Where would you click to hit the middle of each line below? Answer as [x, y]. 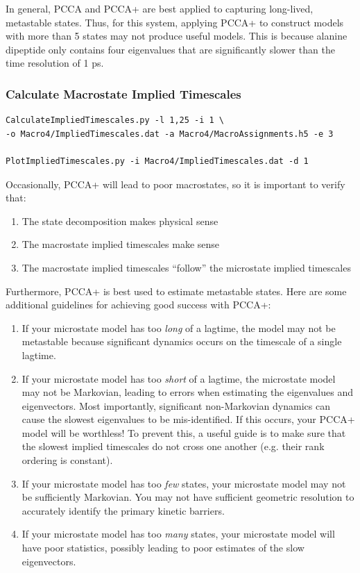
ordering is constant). [67, 460]
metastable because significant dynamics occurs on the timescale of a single [182, 341]
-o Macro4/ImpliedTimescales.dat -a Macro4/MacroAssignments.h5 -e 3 [170, 134]
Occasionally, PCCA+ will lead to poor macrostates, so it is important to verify [175, 184]
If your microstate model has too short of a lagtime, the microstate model [179, 378]
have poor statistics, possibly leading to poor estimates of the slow [163, 548]
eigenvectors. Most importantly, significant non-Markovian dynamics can [176, 405]
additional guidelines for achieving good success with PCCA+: [138, 305]
